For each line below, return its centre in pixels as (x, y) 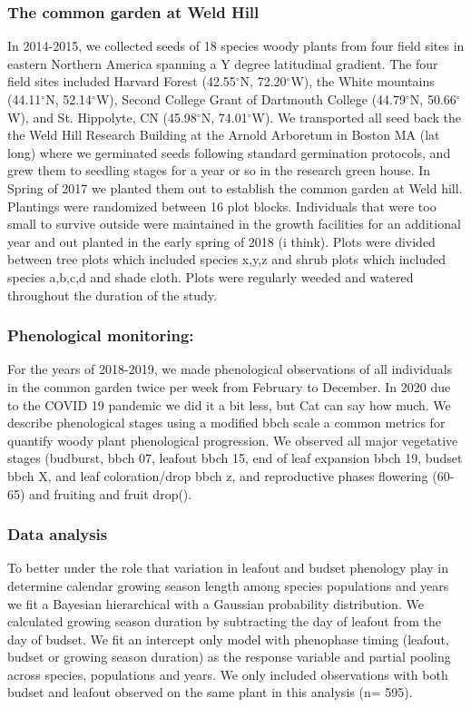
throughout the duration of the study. (112, 295)
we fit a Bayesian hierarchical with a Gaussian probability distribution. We (216, 603)
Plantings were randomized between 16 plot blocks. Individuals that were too (222, 206)
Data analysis (58, 534)
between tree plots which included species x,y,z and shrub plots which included (227, 259)
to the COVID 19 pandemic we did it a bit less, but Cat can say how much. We (229, 404)
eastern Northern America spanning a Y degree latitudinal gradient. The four (223, 63)
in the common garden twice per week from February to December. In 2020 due (229, 386)
